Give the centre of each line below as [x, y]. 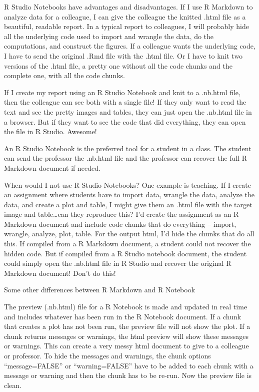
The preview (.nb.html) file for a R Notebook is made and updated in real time [126, 307]
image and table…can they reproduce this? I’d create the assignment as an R [121, 214]
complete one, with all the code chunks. [64, 75]
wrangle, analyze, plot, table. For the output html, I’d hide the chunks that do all [129, 234]
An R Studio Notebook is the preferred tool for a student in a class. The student [128, 148]
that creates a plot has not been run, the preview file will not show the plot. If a [127, 326]
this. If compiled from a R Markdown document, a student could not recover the [127, 244]
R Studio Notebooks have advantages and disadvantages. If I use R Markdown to [128, 7]
